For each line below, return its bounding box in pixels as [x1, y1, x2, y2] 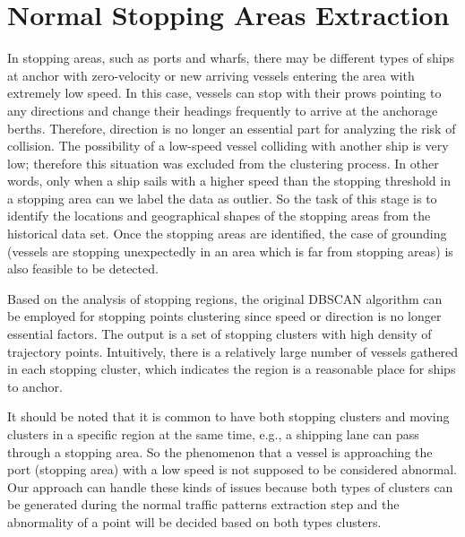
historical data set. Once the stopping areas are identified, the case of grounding [7, 224, 447, 243]
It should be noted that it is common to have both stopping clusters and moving [7, 407, 450, 426]
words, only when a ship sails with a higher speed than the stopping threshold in [7, 171, 451, 190]
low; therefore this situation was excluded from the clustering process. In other [7, 153, 439, 172]
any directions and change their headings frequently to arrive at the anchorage [7, 100, 438, 119]
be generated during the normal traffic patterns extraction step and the [7, 495, 400, 514]
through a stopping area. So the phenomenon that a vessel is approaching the [7, 442, 433, 461]
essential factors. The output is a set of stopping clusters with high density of [7, 325, 432, 343]
